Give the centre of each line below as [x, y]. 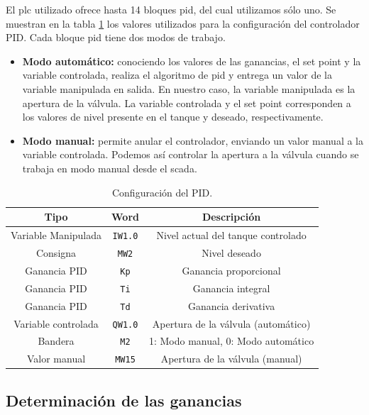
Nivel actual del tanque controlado [231, 235]
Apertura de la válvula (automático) [231, 323]
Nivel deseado [231, 252]
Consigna [56, 252]
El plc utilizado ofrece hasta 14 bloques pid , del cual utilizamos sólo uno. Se [171, 9]
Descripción [231, 217]
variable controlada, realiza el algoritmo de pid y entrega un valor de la [177, 75]
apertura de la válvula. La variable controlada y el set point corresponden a [187, 103]
